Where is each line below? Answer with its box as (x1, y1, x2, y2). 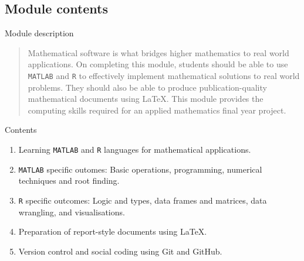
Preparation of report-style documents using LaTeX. (18, 225, 207, 238)
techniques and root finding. (18, 174, 120, 187)
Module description (5, 27, 74, 39)
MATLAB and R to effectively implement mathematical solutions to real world (28, 69, 300, 81)
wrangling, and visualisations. (18, 205, 125, 218)
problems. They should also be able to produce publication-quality (28, 81, 267, 93)
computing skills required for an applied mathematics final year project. (28, 104, 286, 116)
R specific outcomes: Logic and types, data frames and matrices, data (18, 194, 267, 206)
